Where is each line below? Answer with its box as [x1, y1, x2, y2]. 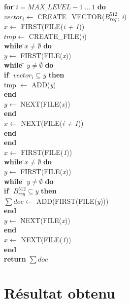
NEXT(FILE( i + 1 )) [21, 117, 84, 128]
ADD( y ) [31, 79, 56, 89]
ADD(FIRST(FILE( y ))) [36, 195, 109, 206]
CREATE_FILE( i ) [29, 31, 87, 41]
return [4, 254, 26, 264]
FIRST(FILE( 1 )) [21, 147, 72, 157]
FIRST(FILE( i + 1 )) [21, 21, 85, 32]
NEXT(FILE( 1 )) [21, 234, 71, 244]
